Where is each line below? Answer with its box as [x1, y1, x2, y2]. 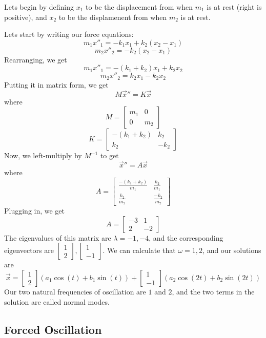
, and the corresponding [149, 232, 223, 243]
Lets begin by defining [4, 2, 74, 12]
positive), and [4, 11, 47, 22]
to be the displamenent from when [58, 11, 167, 22]
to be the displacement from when [86, 2, 193, 12]
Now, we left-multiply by [4, 150, 82, 161]
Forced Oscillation [4, 321, 102, 337]
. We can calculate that [103, 245, 176, 256]
